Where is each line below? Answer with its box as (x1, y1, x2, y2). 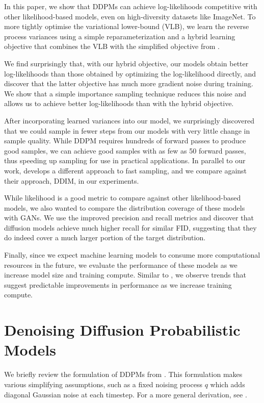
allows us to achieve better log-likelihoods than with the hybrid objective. (4, 98, 234, 109)
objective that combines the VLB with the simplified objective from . (4, 41, 220, 52)
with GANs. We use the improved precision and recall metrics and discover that (4, 212, 254, 223)
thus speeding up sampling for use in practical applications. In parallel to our (4, 155, 246, 166)
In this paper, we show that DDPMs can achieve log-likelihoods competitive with (4, 1, 257, 11)
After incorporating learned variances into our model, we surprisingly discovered (4, 115, 255, 125)
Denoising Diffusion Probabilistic (4, 319, 241, 340)
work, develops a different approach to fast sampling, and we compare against (4, 165, 247, 175)
